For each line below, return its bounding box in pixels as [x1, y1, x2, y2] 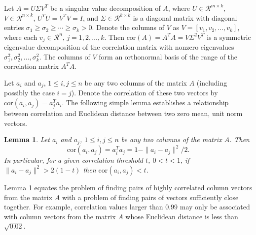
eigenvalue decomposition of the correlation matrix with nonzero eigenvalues [4, 42, 234, 52]
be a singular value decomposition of [50, 3, 161, 13]
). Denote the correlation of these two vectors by [71, 88, 218, 98]
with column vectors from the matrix [4, 211, 116, 221]
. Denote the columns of [92, 22, 165, 32]
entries [4, 22, 24, 32]
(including [196, 78, 227, 88]
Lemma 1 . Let [4, 134, 50, 145]
